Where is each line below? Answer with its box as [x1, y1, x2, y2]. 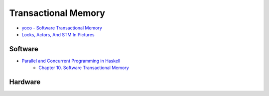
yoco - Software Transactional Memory [21, 25, 102, 31]
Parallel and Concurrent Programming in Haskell [21, 58, 121, 64]
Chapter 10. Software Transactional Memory [38, 65, 129, 71]
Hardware [9, 78, 41, 87]
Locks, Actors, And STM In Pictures [21, 31, 95, 37]
